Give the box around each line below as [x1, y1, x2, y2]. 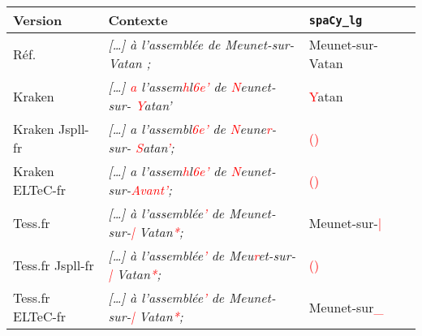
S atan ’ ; [135, 138, 174, 157]
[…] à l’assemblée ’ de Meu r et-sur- [108, 246, 296, 265]
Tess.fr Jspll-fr [13, 255, 94, 274]
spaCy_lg [308, 13, 363, 27]
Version [13, 11, 62, 29]
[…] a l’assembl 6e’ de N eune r [108, 119, 272, 138]
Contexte [108, 11, 168, 29]
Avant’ [131, 180, 168, 199]
